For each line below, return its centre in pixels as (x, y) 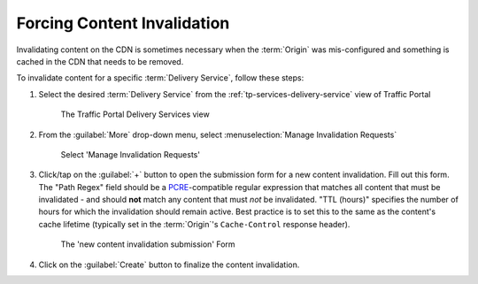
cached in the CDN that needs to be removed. (100, 61)
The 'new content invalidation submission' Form (148, 244)
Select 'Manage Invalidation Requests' (131, 154)
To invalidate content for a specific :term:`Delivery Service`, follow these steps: (160, 78)
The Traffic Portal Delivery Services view (135, 114)
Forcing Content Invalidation (123, 23)
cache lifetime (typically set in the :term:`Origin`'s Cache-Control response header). (194, 224)
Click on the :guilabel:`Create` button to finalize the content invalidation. (169, 265)
